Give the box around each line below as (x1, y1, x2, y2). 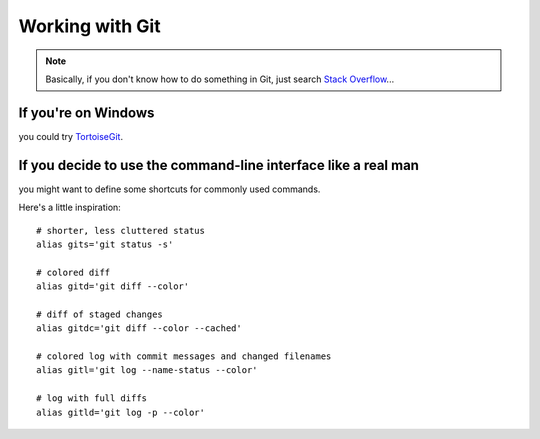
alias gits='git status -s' (36, 238, 174, 250)
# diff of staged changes (36, 308, 164, 320)
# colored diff (36, 266, 111, 278)
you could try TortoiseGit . (18, 130, 124, 142)
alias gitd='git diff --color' (36, 281, 190, 292)
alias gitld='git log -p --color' (36, 406, 205, 418)
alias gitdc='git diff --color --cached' (36, 323, 242, 334)
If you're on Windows (18, 104, 155, 121)
